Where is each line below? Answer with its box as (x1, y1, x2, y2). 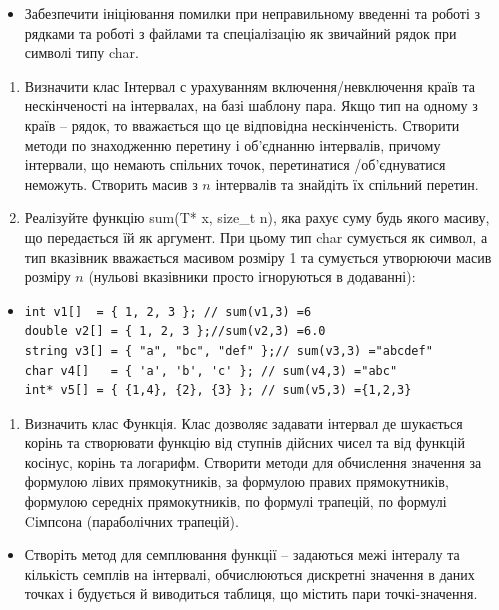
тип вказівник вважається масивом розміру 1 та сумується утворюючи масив (24, 246, 492, 267)
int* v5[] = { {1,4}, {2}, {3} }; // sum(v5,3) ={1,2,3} (24, 383, 412, 398)
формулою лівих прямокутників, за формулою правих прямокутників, (24, 471, 449, 492)
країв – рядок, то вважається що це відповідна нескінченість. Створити (24, 114, 460, 135)
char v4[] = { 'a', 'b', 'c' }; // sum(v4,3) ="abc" (24, 363, 398, 378)
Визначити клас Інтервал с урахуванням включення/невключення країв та (24, 75, 476, 96)
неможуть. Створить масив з (24, 173, 198, 194)
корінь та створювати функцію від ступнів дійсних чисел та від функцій (24, 432, 465, 453)
